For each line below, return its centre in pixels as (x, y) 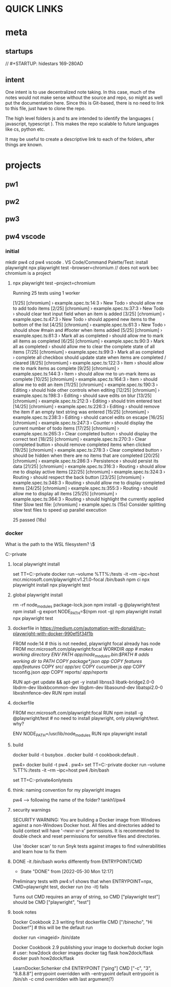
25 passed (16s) (30, 520)
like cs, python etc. (25, 129)
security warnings (32, 810)
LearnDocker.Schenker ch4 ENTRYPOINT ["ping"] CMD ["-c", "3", (82, 968)
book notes (25, 912)
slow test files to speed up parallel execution (59, 510)
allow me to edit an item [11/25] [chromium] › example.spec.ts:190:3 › (85, 385)
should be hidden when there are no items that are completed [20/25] (86, 456)
